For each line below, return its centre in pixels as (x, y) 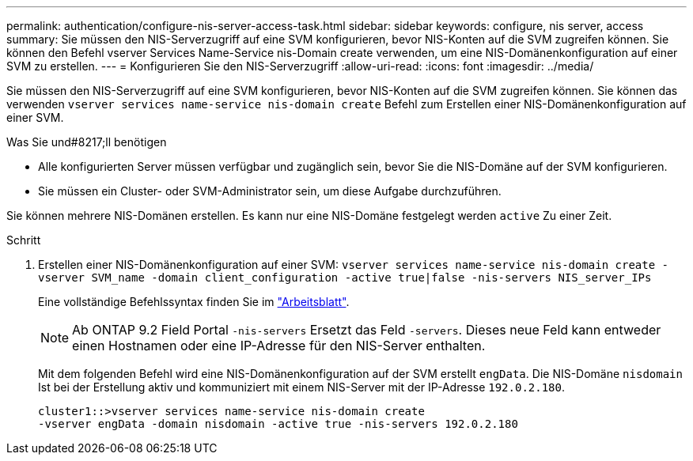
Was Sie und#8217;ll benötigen (87, 142)
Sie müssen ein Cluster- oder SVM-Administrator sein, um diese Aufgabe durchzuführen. (270, 191)
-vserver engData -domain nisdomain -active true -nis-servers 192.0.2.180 (278, 424)
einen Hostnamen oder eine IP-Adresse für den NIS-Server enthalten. (279, 346)
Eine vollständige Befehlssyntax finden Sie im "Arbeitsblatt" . (194, 302)
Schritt (24, 240)
